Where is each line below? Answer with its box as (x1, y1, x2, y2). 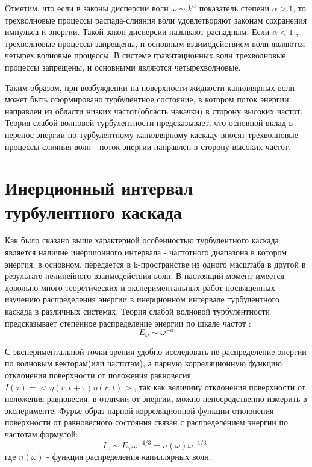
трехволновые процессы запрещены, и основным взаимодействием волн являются (5, 37, 305, 49)
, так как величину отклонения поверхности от (134, 380, 305, 393)
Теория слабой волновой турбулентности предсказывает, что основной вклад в (5, 116, 293, 129)
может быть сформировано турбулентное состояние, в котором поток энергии (5, 93, 289, 105)
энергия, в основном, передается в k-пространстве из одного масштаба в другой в (5, 257, 306, 270)
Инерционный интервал (5, 175, 193, 200)
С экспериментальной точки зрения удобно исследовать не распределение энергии (5, 345, 307, 357)
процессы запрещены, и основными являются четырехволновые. (5, 60, 241, 73)
